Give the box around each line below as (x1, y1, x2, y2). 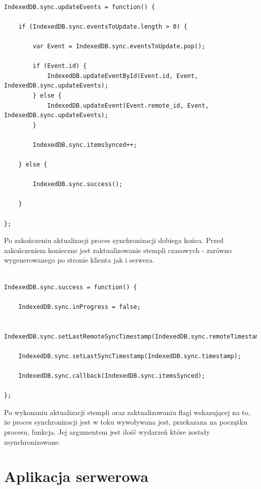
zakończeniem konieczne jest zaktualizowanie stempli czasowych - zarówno (4, 244, 232, 255)
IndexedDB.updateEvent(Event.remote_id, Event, (47, 102, 209, 109)
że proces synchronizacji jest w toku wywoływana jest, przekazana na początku (4, 417, 247, 427)
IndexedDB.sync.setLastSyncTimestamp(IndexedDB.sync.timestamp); (18, 352, 241, 360)
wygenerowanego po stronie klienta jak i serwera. (4, 255, 155, 265)
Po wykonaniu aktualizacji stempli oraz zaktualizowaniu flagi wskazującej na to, (4, 406, 250, 417)
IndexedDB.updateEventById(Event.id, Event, (47, 72, 198, 79)
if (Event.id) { (33, 62, 87, 70)
